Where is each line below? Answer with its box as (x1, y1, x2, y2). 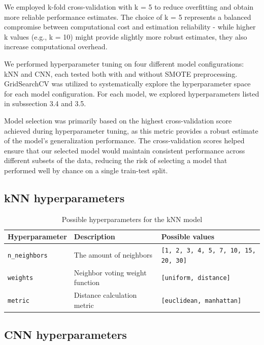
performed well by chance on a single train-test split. (4, 165, 168, 175)
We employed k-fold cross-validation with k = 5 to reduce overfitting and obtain (4, 2, 254, 12)
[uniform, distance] (161, 274, 230, 282)
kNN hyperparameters (4, 190, 125, 205)
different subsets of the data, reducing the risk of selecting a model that (4, 155, 227, 166)
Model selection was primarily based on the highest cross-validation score (4, 115, 232, 126)
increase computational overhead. (4, 41, 108, 52)
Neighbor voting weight (74, 267, 147, 277)
